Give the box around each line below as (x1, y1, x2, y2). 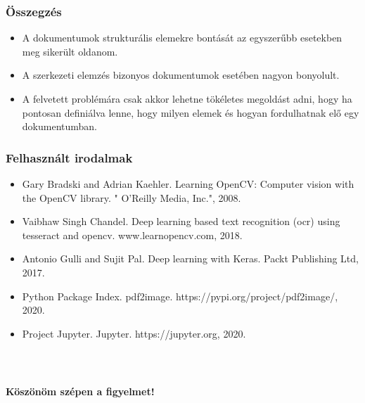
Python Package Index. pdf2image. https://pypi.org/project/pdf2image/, (22, 288, 338, 303)
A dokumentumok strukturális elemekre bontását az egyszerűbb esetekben (22, 30, 342, 45)
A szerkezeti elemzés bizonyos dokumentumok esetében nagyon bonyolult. (22, 68, 340, 82)
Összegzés (6, 2, 62, 20)
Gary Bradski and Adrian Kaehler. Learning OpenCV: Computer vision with (22, 177, 354, 191)
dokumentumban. (22, 119, 97, 134)
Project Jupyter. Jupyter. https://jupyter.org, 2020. (22, 326, 246, 340)
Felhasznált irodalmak (6, 148, 133, 166)
